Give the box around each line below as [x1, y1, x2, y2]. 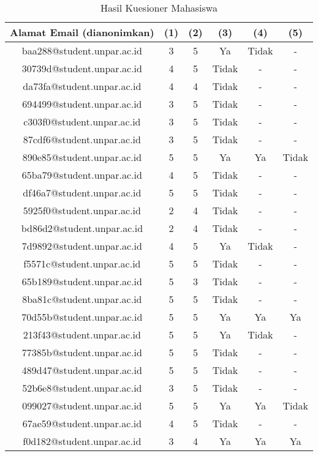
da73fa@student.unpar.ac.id [23, 79, 142, 93]
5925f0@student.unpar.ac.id [23, 203, 141, 217]
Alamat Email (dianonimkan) [10, 25, 154, 39]
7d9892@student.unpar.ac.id [21, 239, 142, 253]
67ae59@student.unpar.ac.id [22, 416, 142, 430]
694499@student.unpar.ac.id [22, 97, 142, 111]
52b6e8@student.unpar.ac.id [22, 381, 142, 395]
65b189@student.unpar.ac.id [21, 274, 142, 288]
